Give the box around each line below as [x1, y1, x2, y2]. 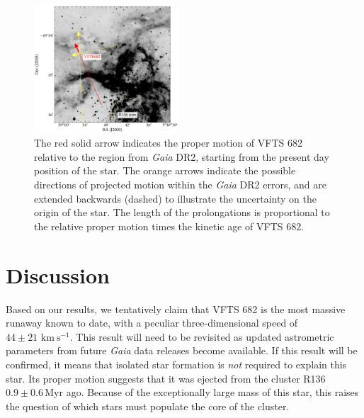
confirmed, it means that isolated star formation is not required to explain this [6, 356, 347, 371]
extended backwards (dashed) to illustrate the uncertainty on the [34, 191, 317, 205]
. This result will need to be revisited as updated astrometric [69, 329, 334, 344]
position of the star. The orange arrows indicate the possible [34, 163, 296, 178]
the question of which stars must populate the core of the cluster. [6, 398, 290, 413]
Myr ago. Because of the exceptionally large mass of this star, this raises [45, 385, 359, 400]
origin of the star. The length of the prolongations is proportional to [34, 205, 330, 220]
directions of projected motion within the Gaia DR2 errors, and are [34, 177, 326, 192]
